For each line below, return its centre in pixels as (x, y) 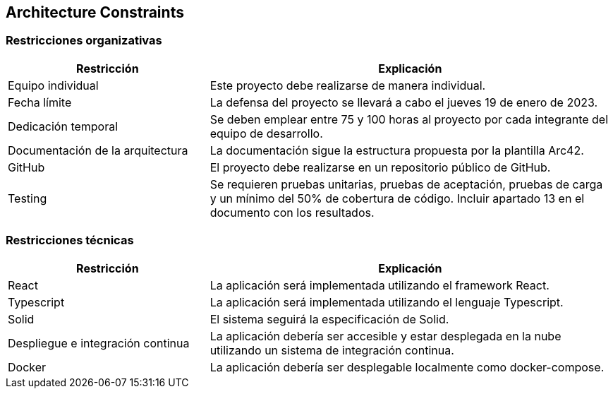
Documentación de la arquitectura (98, 150)
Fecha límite (40, 102)
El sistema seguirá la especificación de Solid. (329, 319)
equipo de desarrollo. (266, 133)
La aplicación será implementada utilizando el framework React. (380, 285)
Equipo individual (53, 85)
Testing (28, 198)
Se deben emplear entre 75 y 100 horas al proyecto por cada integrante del (409, 119)
